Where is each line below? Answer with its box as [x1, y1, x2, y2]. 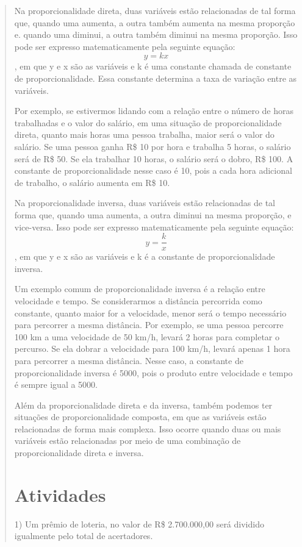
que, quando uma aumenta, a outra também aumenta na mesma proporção [14, 16, 295, 29]
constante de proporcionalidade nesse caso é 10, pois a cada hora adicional [14, 164, 292, 177]
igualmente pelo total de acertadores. [14, 529, 153, 542]
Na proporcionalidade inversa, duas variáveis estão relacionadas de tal [14, 196, 275, 209]
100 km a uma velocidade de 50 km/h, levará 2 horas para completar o [14, 330, 279, 343]
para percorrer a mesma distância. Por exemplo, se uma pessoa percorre [14, 318, 284, 331]
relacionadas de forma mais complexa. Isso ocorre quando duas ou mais [14, 422, 281, 435]
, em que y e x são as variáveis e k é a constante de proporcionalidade [14, 250, 275, 263]
